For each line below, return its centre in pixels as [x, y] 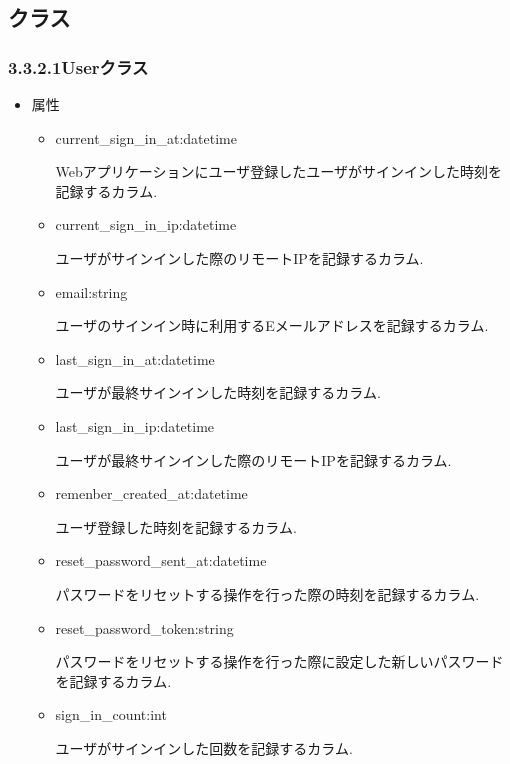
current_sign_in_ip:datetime [146, 224]
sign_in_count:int [111, 714]
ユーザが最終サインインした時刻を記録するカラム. [218, 392]
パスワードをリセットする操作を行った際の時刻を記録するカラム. [267, 593]
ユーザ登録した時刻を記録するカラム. [176, 526]
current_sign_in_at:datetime [146, 137]
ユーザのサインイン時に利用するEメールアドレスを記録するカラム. [272, 325]
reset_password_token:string [144, 627]
